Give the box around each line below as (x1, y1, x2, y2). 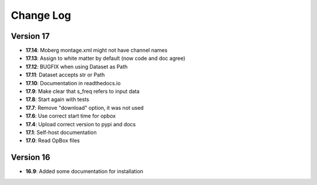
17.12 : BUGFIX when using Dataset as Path (25, 63, 128, 70)
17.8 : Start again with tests (25, 96, 89, 103)
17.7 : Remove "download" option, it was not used (25, 104, 144, 111)
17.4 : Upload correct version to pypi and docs (25, 120, 136, 127)
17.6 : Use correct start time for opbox (25, 112, 116, 120)
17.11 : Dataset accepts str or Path (25, 71, 105, 79)
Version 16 (11, 153, 50, 163)
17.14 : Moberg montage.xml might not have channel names (25, 47, 168, 54)
